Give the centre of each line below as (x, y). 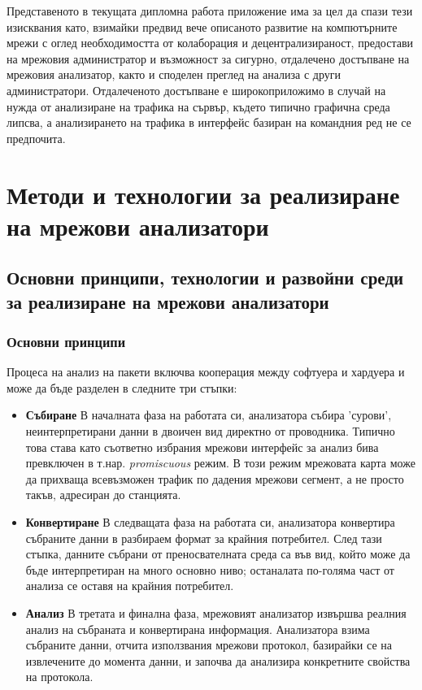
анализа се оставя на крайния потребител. (130, 586)
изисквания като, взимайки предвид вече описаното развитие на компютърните (202, 26)
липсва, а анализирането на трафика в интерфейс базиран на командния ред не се (209, 122)
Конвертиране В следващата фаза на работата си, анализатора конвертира (210, 522)
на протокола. (59, 677)
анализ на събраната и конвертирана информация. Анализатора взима (198, 629)
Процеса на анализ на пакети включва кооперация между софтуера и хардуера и (206, 372)
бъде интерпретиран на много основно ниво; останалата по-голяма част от (210, 569)
